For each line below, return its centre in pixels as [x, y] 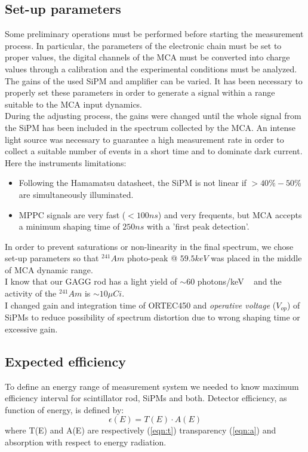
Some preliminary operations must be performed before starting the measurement [154, 34]
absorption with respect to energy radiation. [86, 442]
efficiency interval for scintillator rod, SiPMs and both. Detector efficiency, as [146, 398]
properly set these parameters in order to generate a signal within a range [140, 92]
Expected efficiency [66, 361]
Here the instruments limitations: [66, 162]
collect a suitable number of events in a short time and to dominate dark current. [154, 151]
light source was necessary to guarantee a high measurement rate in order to [144, 139]
